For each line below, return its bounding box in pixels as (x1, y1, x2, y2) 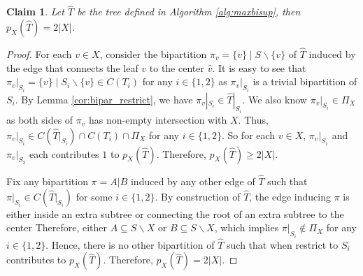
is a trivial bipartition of (252, 74, 357, 89)
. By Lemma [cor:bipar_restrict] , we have (15, 92, 193, 106)
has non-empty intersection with (88, 112, 227, 127)
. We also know (242, 92, 307, 106)
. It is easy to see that (212, 60, 306, 75)
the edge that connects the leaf (6, 60, 138, 75)
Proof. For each (6, 47, 72, 61)
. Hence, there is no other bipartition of (45, 237, 215, 252)
